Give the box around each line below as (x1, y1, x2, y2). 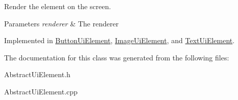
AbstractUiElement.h (4, 69, 70, 80)
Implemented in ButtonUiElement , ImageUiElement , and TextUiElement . (4, 35, 235, 46)
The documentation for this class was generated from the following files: (4, 52, 229, 62)
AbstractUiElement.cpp (4, 86, 78, 96)
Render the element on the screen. (4, 1, 111, 11)
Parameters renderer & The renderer (4, 18, 119, 28)
